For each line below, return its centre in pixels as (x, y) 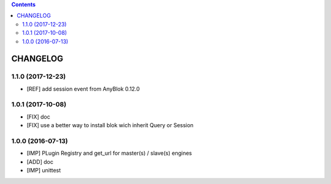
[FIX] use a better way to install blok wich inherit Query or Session (110, 125)
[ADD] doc (40, 161)
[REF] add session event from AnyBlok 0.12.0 (83, 89)
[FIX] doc (38, 117)
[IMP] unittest (44, 171)
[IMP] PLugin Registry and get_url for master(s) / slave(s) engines (109, 153)
